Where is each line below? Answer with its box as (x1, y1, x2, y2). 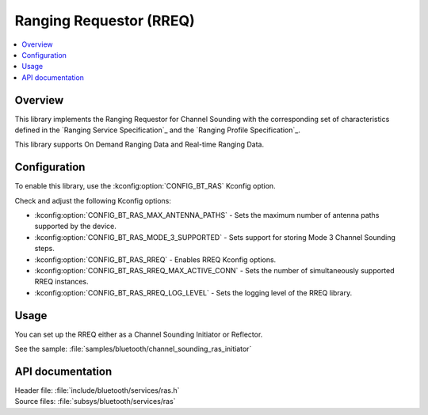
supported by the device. (34, 222, 117, 231)
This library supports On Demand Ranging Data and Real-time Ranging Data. (14, 139, 265, 150)
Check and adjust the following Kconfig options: (14, 196, 172, 205)
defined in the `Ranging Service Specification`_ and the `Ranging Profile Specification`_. (14, 125, 300, 135)
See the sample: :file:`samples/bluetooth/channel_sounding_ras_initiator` (14, 345, 252, 354)
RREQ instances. (34, 277, 89, 287)
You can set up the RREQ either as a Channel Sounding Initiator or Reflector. (14, 329, 263, 339)
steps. (34, 244, 55, 253)
